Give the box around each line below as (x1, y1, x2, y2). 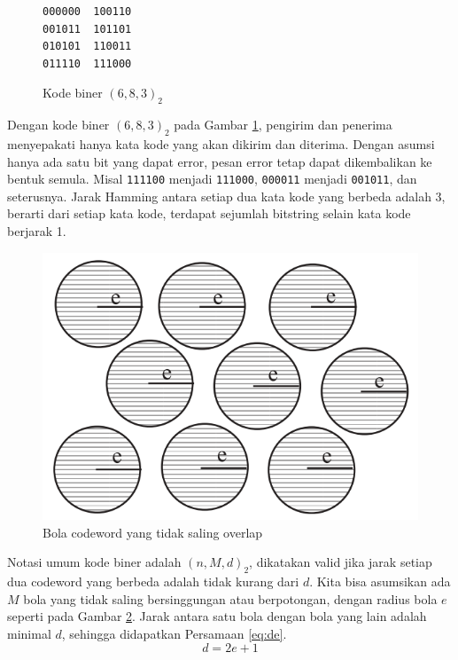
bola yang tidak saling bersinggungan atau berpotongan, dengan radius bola (23, 589, 438, 608)
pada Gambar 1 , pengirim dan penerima (174, 115, 392, 134)
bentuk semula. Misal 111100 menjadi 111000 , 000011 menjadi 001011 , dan (7, 169, 417, 188)
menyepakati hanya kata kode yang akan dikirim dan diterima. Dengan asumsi (7, 134, 435, 153)
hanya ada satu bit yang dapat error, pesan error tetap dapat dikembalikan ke (7, 152, 432, 170)
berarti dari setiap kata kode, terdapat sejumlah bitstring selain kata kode (7, 204, 411, 223)
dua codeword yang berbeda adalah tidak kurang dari (7, 572, 299, 591)
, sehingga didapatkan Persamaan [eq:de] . (61, 624, 287, 642)
